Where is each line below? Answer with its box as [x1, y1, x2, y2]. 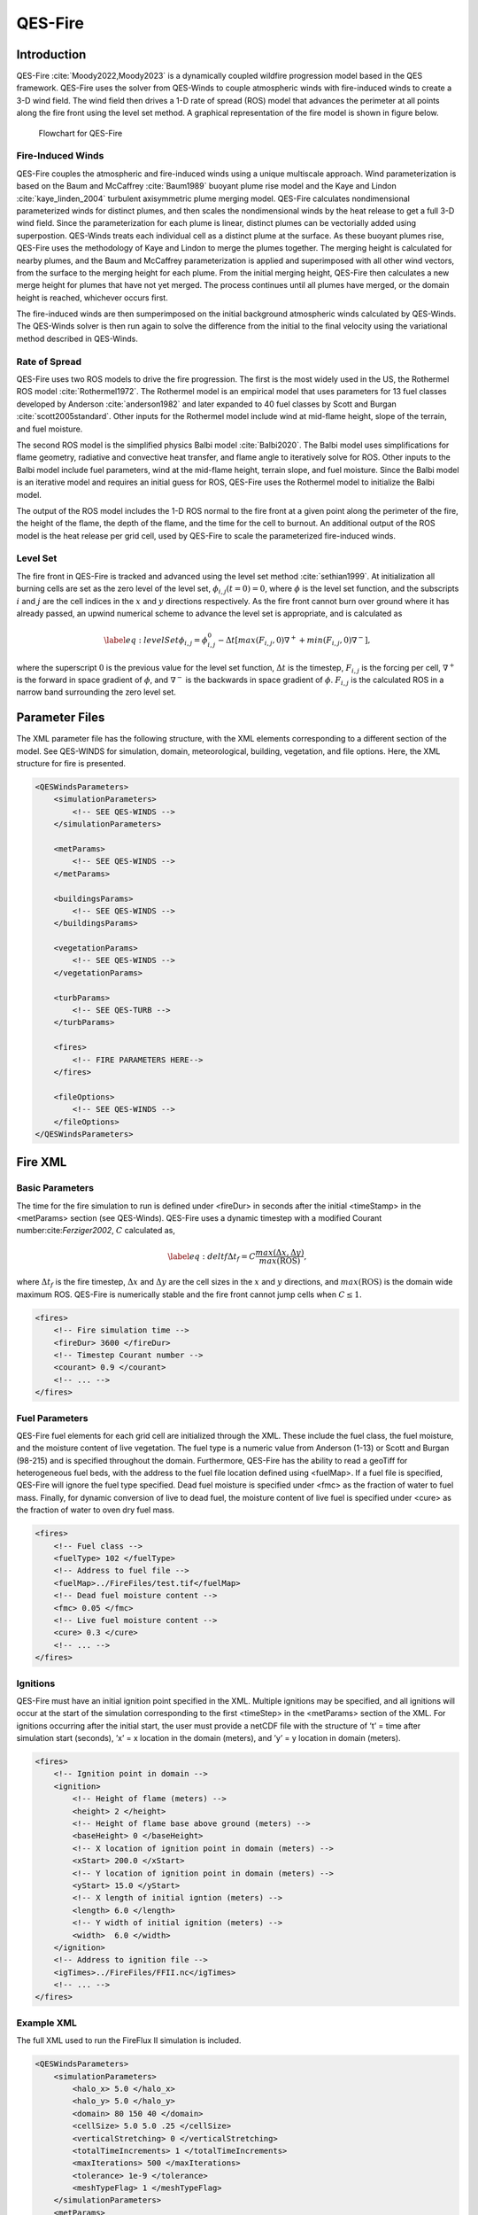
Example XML [16, 2017, 77, 2029]
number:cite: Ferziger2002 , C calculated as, [16, 1225, 176, 1236]
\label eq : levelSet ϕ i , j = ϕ [104, 634, 208, 647]
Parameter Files [16, 710, 105, 726]
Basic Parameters [16, 1182, 95, 1194]
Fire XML [16, 1154, 67, 1170]
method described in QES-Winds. [16, 333, 139, 344]
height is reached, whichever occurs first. [16, 292, 168, 303]
